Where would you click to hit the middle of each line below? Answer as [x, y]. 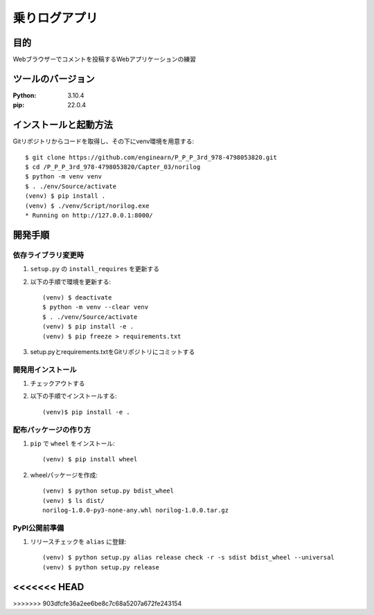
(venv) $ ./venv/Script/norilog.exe [87, 205]
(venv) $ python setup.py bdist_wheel [108, 491]
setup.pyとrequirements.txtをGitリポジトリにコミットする [113, 351]
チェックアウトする [57, 383]
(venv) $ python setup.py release [101, 567]
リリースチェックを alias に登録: [78, 542]
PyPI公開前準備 [38, 528]
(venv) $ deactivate [77, 297]
